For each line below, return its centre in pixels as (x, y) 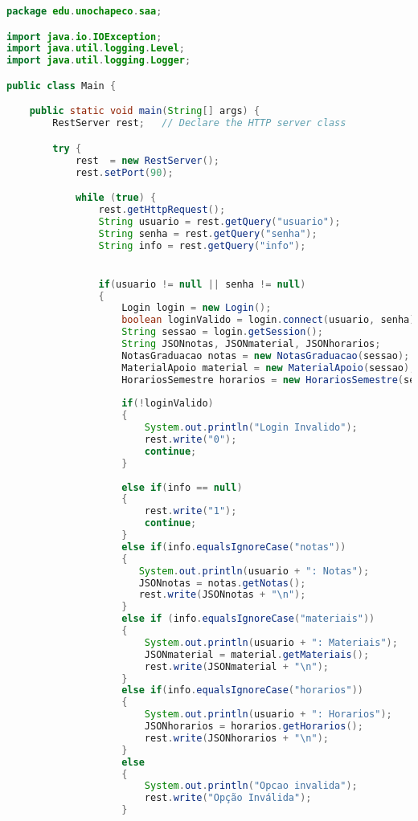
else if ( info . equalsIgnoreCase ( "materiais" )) (248, 619)
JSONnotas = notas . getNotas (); (222, 583)
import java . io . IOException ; (84, 37)
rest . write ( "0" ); (191, 440)
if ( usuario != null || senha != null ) (202, 284)
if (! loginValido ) (168, 404)
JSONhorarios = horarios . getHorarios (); (254, 727)
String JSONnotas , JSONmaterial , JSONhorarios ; (251, 344)
